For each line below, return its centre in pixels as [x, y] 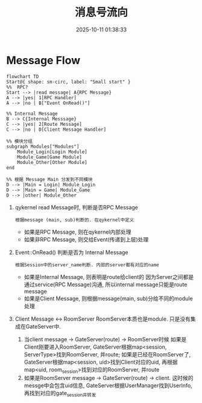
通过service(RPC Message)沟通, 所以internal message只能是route [106, 284]
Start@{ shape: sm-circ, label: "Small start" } [68, 82]
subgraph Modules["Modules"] [43, 146]
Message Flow [43, 60]
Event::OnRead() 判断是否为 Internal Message [71, 252]
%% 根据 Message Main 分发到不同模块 [49, 179]
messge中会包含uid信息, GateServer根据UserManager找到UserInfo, [108, 385]
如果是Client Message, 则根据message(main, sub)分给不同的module [108, 298]
